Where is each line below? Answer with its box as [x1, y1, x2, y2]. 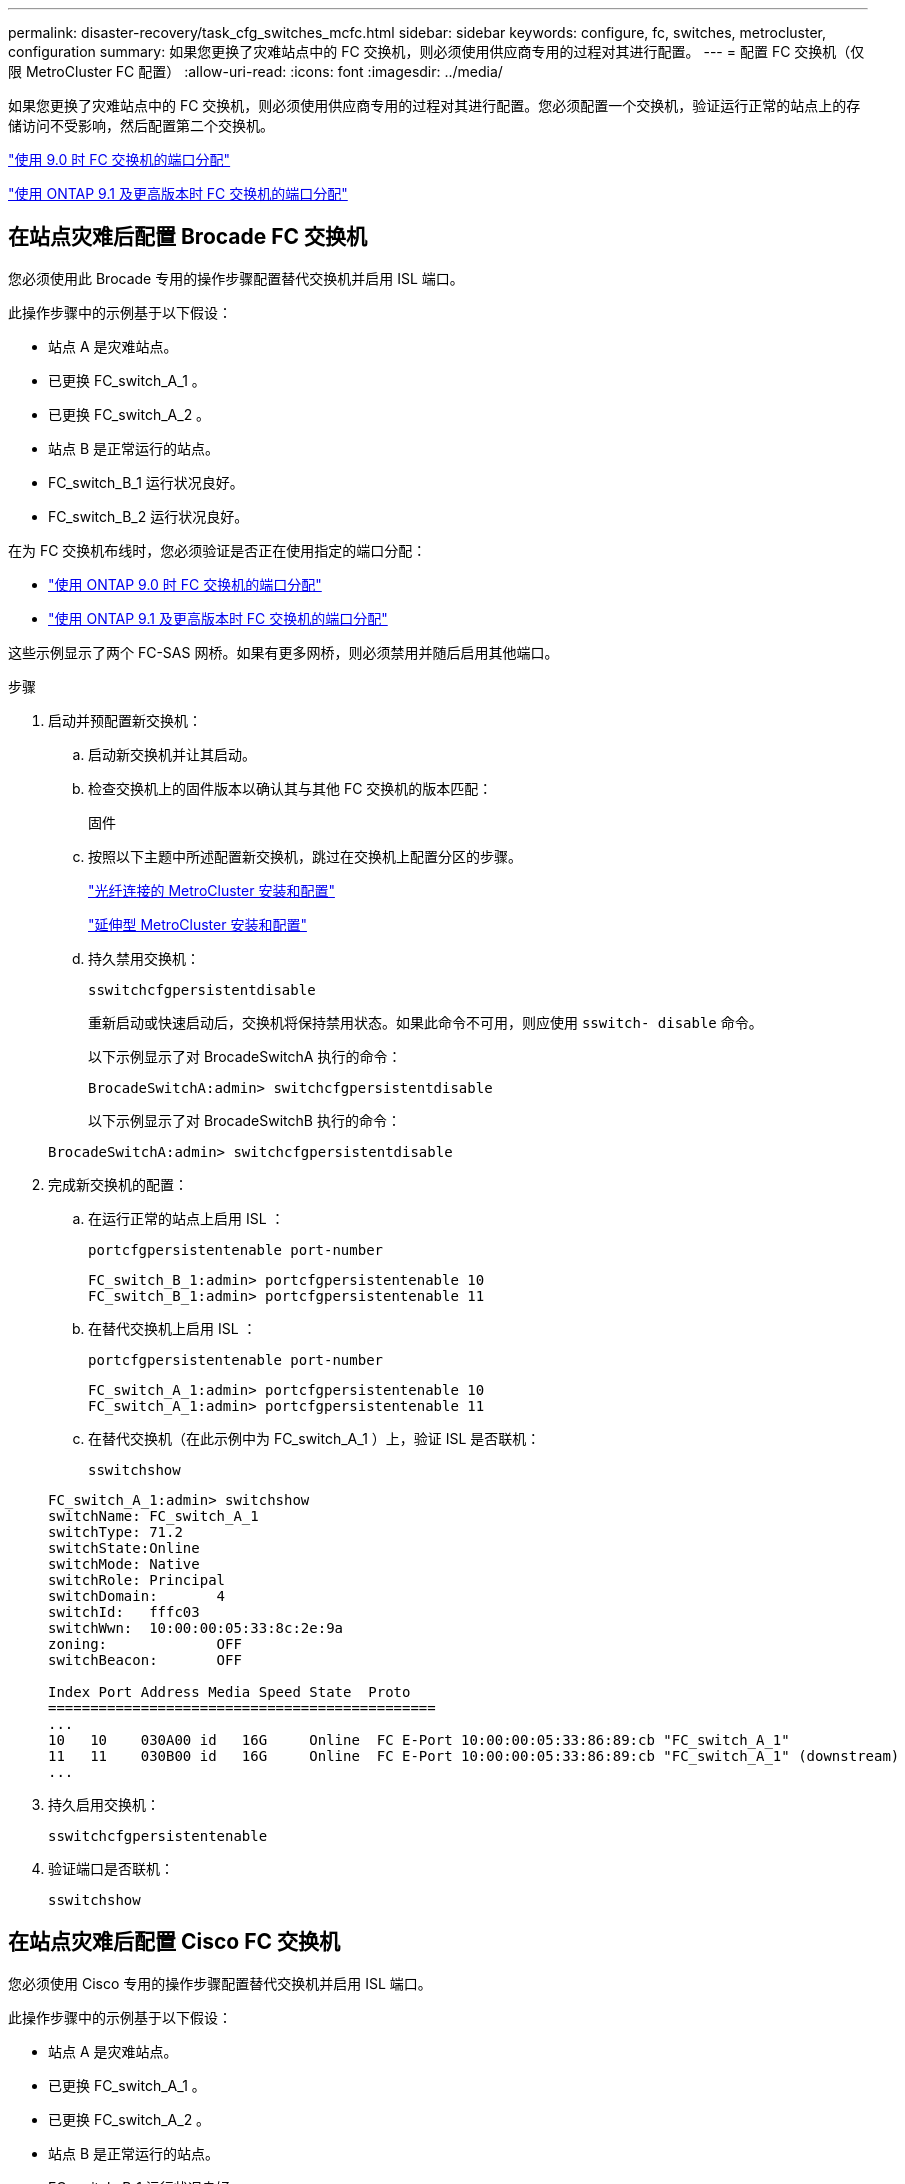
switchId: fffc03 [48, 1603, 200, 1620]
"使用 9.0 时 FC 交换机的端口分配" [8, 151, 231, 168]
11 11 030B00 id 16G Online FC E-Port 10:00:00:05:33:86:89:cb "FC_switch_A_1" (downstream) [48, 1747, 900, 1764]
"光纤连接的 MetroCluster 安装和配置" [88, 881, 335, 899]
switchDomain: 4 [48, 1587, 226, 1604]
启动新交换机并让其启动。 [88, 745, 256, 763]
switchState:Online [48, 1539, 200, 1556]
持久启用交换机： [48, 1795, 160, 1813]
